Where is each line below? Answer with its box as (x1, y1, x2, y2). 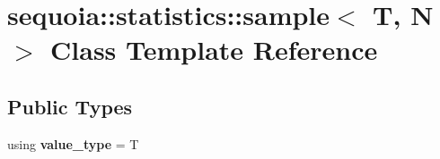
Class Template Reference (50, 31, 378, 68)
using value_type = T (7, 134, 139, 153)
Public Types (7, 92, 133, 120)
